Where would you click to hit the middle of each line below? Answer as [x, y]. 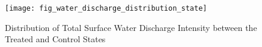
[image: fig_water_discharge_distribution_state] [106, 8]
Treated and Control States [55, 39]
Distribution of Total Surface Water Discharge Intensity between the [131, 27]
